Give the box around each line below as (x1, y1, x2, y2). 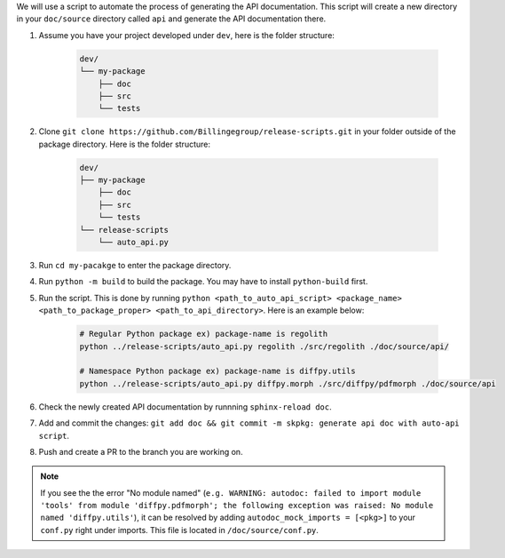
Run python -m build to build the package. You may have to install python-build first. (38, 276, 368, 287)
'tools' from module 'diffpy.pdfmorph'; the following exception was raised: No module (40, 500, 434, 511)
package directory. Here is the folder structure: (38, 139, 210, 149)
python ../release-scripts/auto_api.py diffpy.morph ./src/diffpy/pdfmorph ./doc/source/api (79, 379, 496, 388)
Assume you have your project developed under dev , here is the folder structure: (38, 29, 335, 40)
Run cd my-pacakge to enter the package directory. (38, 260, 232, 271)
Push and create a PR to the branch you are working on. (38, 446, 243, 457)
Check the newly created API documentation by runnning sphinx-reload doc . (38, 401, 332, 412)
